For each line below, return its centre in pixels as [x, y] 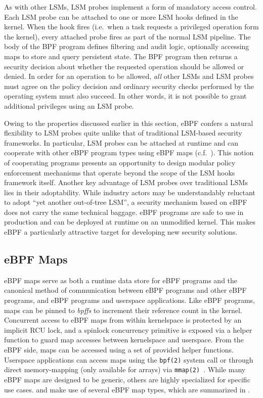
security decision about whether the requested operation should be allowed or [124, 66]
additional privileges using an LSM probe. [69, 105]
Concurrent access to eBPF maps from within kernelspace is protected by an [123, 320]
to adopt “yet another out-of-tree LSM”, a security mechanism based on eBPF [126, 202]
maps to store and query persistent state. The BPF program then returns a [121, 56]
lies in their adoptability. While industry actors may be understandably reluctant [130, 192]
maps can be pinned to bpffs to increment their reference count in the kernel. [123, 310]
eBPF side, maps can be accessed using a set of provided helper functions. [119, 350]
